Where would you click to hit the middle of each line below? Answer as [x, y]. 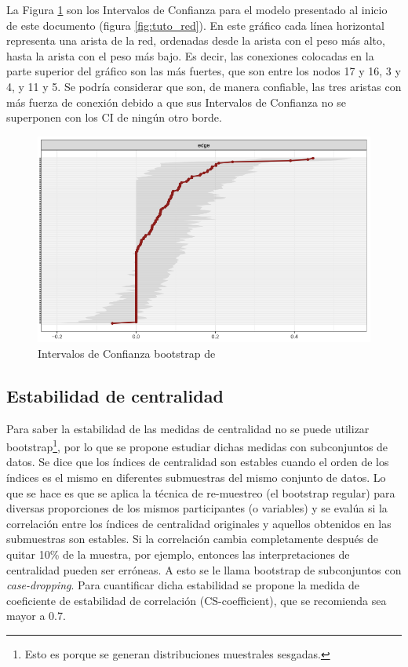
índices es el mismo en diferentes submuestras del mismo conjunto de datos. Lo [196, 477]
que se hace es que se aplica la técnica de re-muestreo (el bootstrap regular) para [201, 492]
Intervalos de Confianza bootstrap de [127, 353]
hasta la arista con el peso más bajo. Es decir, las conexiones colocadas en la [190, 55]
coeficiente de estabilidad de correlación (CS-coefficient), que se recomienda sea [197, 600]
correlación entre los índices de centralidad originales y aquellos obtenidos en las [199, 523]
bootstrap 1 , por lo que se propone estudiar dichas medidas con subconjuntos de [197, 445]
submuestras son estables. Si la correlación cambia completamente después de [192, 539]
